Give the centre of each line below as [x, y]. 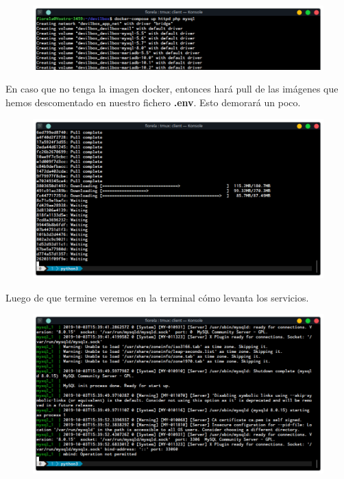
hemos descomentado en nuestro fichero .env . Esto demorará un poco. [153, 102]
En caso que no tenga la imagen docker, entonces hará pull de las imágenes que [172, 89]
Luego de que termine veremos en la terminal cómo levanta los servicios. [157, 297]
